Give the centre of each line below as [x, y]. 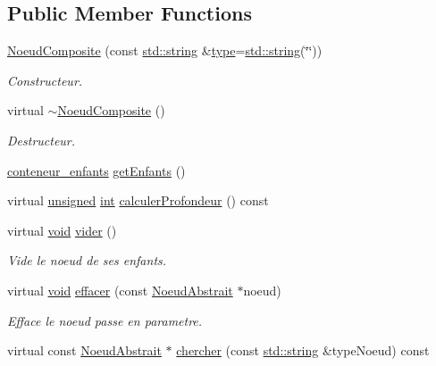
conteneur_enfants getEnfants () [96, 170]
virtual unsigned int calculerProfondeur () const [138, 200]
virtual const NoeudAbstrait [84, 350]
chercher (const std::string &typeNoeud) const [303, 350]
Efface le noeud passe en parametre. [105, 320]
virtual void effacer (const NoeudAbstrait [120, 290]
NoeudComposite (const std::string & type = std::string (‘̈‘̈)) [165, 50]
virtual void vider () [62, 230]
